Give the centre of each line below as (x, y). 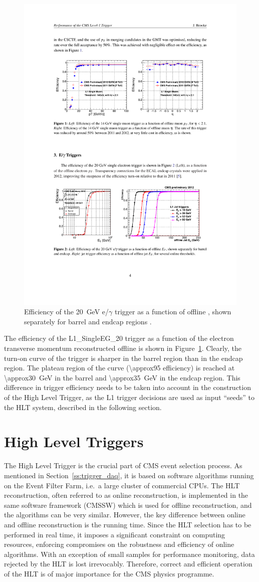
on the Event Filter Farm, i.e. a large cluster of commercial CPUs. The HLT (122, 485)
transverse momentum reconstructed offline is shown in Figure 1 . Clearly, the (123, 348)
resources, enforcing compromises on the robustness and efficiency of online (119, 544)
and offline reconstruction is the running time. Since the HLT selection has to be (128, 524)
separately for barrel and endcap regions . (88, 321)
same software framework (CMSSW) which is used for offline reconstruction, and (128, 505)
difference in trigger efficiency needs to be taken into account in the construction (127, 387)
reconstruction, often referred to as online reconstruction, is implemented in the (126, 495)
